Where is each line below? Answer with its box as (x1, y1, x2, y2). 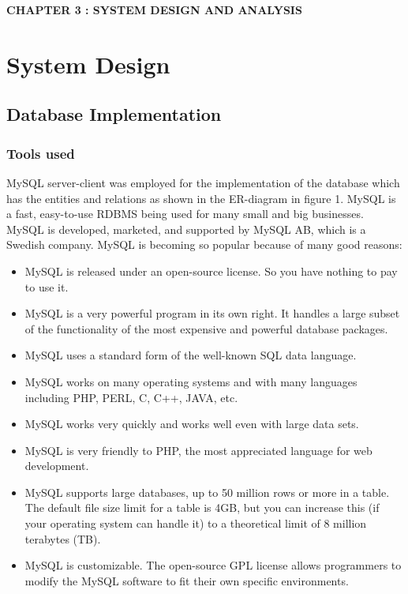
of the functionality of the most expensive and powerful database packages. (24, 320, 388, 336)
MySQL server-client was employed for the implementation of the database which (6, 174, 400, 190)
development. (24, 457, 89, 474)
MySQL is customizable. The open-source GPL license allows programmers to (24, 557, 402, 573)
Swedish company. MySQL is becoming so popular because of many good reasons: (6, 236, 402, 253)
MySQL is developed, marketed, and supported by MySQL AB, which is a (6, 220, 366, 237)
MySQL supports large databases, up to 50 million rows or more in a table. (24, 483, 390, 500)
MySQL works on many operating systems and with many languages (24, 373, 357, 389)
